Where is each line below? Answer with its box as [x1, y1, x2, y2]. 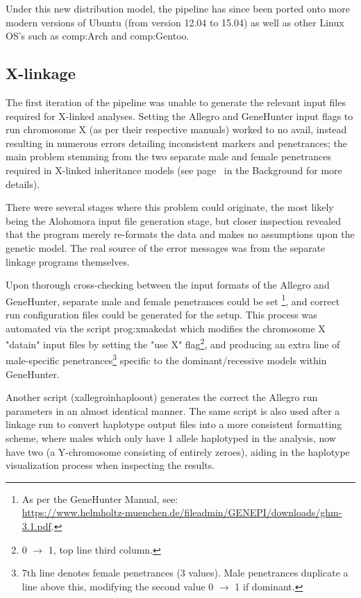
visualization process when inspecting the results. [6, 458, 215, 472]
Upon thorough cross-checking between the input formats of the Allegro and [6, 277, 330, 292]
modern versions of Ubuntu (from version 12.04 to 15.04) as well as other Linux [6, 15, 344, 29]
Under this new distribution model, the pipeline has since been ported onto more [6, 1, 350, 15]
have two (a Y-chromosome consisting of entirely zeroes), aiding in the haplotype [6, 444, 350, 459]
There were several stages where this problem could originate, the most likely [6, 200, 334, 214]
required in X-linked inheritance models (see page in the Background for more [6, 162, 342, 177]
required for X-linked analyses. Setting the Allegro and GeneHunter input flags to [6, 108, 353, 123]
